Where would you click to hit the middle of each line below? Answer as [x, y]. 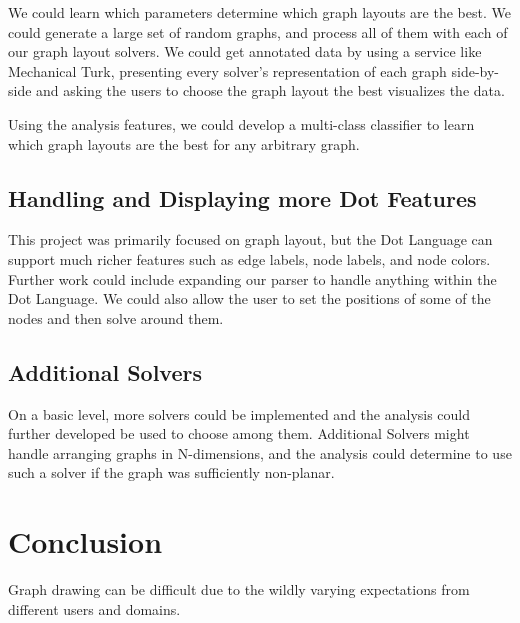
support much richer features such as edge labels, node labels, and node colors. [249, 258]
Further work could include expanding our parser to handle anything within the [252, 278]
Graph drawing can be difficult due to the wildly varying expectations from [239, 589]
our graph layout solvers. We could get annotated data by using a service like [245, 51]
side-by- [475, 70]
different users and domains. [94, 608]
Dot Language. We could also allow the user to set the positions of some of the [249, 298]
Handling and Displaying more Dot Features [242, 197]
